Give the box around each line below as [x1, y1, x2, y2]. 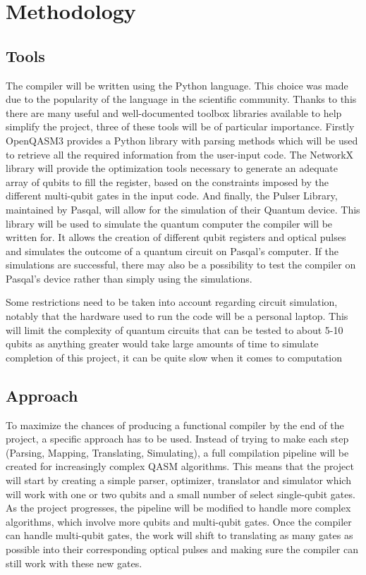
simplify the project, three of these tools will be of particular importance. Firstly [6, 119, 355, 134]
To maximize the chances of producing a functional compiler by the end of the [6, 417, 344, 432]
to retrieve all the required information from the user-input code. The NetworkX [6, 147, 354, 161]
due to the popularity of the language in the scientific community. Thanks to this [6, 92, 357, 106]
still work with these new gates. [6, 555, 142, 570]
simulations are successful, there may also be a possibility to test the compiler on [6, 257, 356, 272]
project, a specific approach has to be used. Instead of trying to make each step [6, 431, 349, 446]
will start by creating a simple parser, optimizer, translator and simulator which [6, 473, 351, 488]
